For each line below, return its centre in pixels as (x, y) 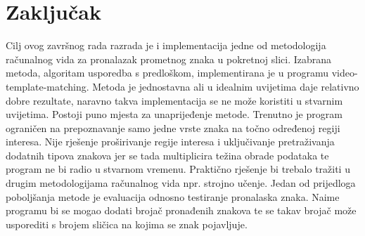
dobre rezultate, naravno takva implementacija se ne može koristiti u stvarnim (174, 100)
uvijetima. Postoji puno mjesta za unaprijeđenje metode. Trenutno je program (174, 114)
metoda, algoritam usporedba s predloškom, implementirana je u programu (167, 73)
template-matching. (47, 86)
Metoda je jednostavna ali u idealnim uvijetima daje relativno (226, 86)
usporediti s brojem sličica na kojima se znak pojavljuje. (127, 224)
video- (345, 73)
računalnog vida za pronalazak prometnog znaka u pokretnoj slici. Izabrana (169, 59)
